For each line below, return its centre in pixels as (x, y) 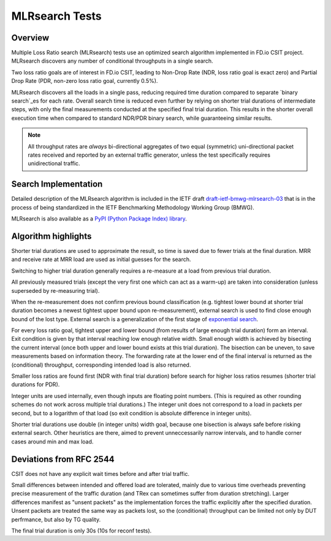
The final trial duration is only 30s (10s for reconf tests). (82, 531)
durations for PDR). (36, 384)
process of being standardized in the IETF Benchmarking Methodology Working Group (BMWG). (133, 207)
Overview (30, 38)
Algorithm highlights (51, 236)
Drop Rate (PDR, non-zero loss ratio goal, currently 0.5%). (85, 81)
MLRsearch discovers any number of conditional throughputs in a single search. (112, 61)
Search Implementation (57, 184)
